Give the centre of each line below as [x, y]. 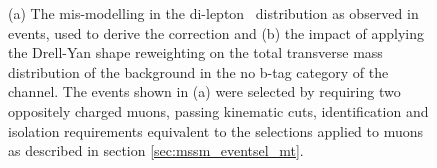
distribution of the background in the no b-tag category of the [198, 71]
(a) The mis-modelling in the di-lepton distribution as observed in [213, 13]
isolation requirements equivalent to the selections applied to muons [216, 130]
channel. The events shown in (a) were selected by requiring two [204, 91]
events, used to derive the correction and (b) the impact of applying [216, 32]
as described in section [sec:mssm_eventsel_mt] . [156, 150]
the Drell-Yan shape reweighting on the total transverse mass [195, 52]
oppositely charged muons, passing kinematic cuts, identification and [218, 110]
